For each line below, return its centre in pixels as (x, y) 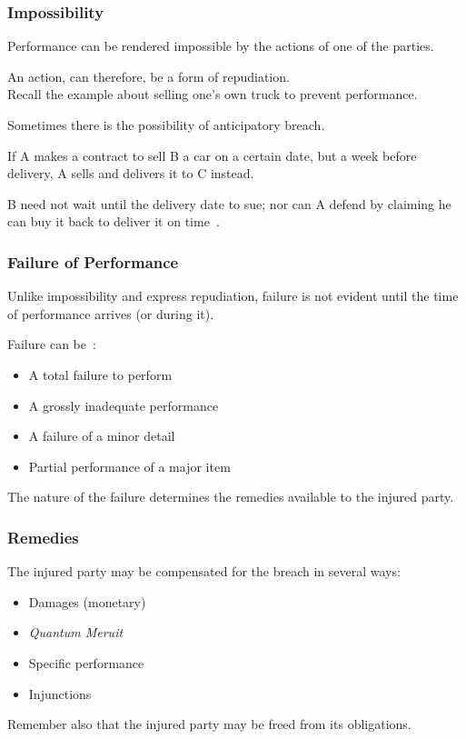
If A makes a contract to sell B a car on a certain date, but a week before (212, 155)
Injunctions (60, 693)
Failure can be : (52, 344)
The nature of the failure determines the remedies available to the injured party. (231, 497)
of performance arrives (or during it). (111, 313)
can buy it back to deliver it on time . (114, 221)
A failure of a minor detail (102, 436)
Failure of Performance (93, 261)
